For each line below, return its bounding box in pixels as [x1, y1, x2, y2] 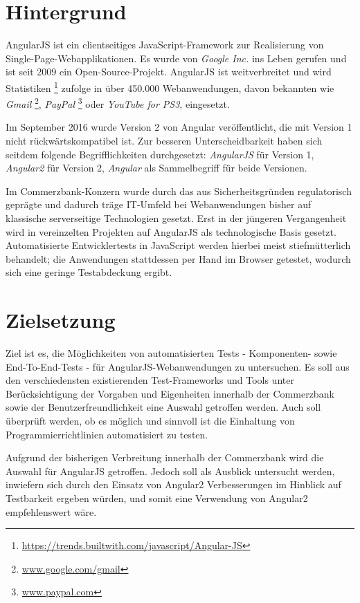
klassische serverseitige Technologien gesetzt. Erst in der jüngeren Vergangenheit [6, 210, 347, 225]
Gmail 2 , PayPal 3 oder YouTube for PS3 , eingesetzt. [6, 95, 230, 111]
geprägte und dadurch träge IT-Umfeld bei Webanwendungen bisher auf [6, 197, 312, 212]
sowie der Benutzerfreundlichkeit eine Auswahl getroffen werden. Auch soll [6, 400, 321, 414]
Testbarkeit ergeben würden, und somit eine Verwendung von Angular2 [6, 491, 308, 505]
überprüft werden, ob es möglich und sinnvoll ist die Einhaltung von [6, 414, 295, 428]
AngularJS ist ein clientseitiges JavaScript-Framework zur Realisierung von [6, 37, 324, 52]
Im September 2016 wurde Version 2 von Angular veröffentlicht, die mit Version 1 [6, 120, 352, 134]
